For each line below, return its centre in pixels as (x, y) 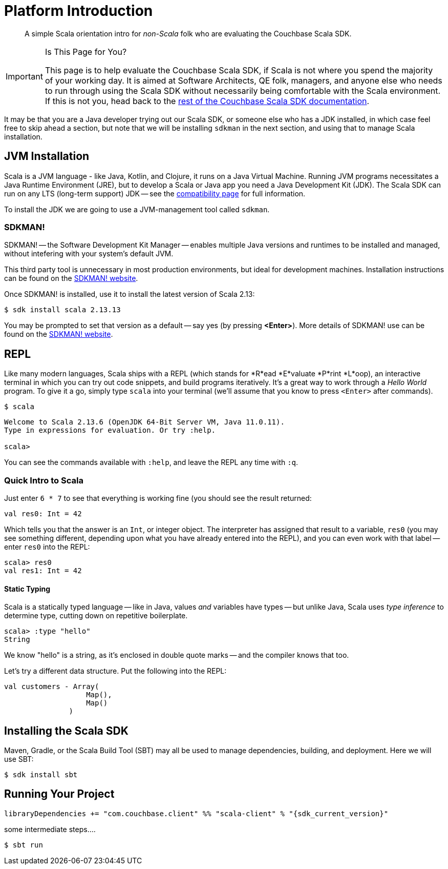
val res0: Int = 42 (43, 513)
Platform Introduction (79, 11)
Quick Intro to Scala (44, 480)
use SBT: (19, 759)
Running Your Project (59, 794)
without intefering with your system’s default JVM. (89, 254)
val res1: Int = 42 (43, 570)
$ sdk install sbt (41, 775)
